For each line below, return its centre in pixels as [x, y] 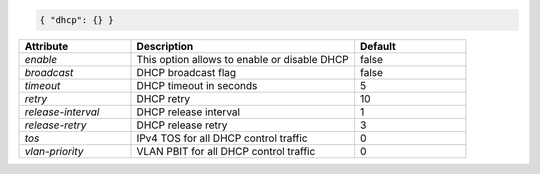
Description [165, 46]
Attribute [46, 46]
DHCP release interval [188, 112]
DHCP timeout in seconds [197, 85]
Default [378, 46]
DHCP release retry [182, 125]
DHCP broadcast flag [186, 72]
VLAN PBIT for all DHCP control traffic [226, 151]
